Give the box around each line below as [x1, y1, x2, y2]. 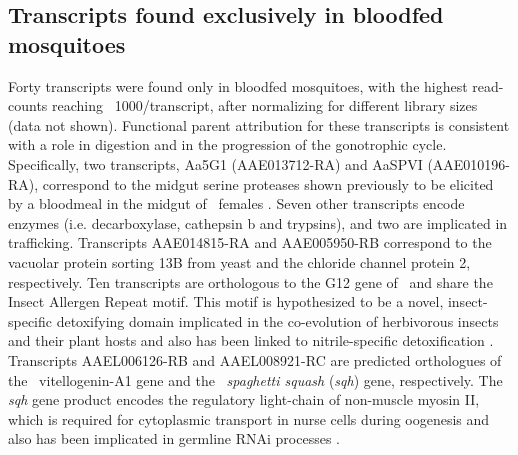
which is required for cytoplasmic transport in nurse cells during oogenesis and [8, 408, 490, 429]
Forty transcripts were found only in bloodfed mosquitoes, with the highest [8, 75, 468, 96]
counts [8, 95, 48, 116]
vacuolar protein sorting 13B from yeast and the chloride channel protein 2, [8, 251, 471, 272]
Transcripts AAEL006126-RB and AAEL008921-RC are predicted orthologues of [8, 349, 502, 370]
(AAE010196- [427, 153, 511, 174]
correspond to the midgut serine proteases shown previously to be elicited [42, 173, 494, 194]
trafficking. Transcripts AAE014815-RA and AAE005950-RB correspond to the [8, 232, 492, 253]
